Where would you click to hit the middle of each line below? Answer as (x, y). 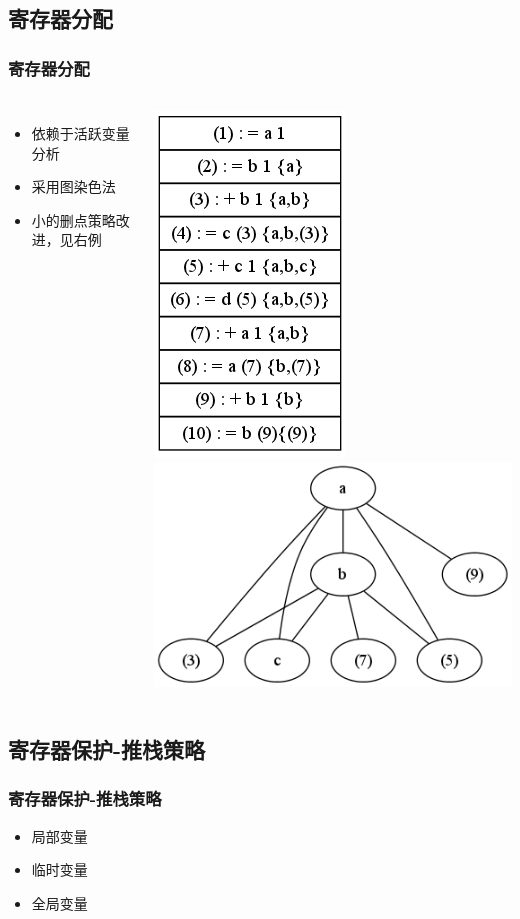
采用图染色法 (73, 186)
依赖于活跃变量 (80, 133)
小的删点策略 (73, 219)
